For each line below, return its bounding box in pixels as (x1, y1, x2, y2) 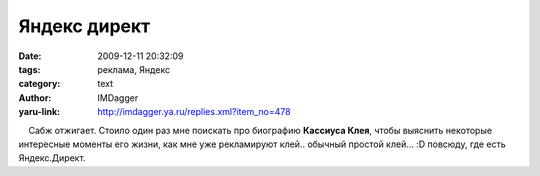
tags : (18, 63, 41, 75)
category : (18, 78, 61, 90)
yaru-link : (18, 106, 60, 118)
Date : (18, 50, 42, 62)
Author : (18, 91, 52, 104)
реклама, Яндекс (97, 63, 170, 75)
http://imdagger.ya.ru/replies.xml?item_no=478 (97, 106, 291, 118)
